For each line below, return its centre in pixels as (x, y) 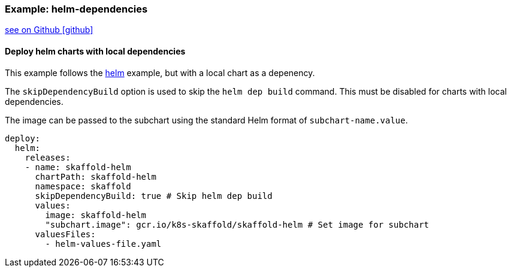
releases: (48, 157)
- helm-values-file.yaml (103, 244)
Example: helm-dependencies (76, 9)
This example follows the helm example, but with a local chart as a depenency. (160, 72)
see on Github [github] (49, 30)
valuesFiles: (65, 234)
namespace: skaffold (83, 186)
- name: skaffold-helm (78, 167)
